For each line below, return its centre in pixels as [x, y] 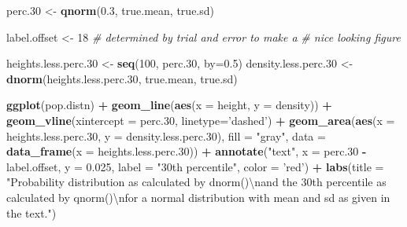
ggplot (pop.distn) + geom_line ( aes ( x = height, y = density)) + [169, 105]
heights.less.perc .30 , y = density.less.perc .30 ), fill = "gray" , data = [166, 135]
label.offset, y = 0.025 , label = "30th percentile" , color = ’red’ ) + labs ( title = [195, 166]
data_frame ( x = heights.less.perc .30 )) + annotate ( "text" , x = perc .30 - [187, 151]
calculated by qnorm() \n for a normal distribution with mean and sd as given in [198, 197]
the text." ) [31, 212]
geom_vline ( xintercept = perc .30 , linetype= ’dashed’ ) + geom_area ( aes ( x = [201, 120]
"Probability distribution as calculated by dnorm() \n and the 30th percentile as [196, 182]
